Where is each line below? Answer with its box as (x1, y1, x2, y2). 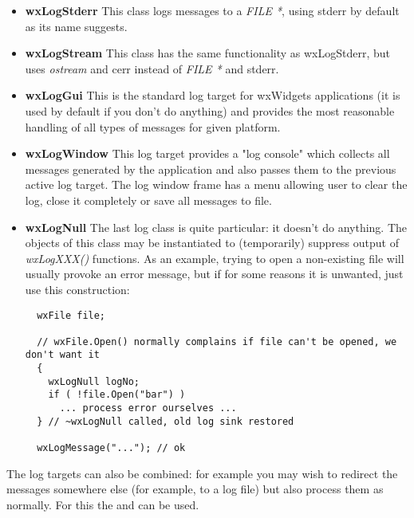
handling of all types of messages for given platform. (25, 118, 281, 135)
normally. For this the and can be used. (6, 496, 199, 512)
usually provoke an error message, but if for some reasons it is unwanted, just (25, 265, 404, 282)
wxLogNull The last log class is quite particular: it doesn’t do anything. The (25, 218, 408, 235)
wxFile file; (37, 309, 106, 321)
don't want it (25, 349, 100, 361)
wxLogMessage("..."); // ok (37, 442, 186, 454)
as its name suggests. (25, 18, 128, 34)
